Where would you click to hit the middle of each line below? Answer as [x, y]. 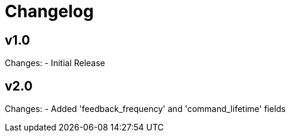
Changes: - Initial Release [55, 63]
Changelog [49, 11]
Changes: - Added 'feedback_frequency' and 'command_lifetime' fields [145, 109]
